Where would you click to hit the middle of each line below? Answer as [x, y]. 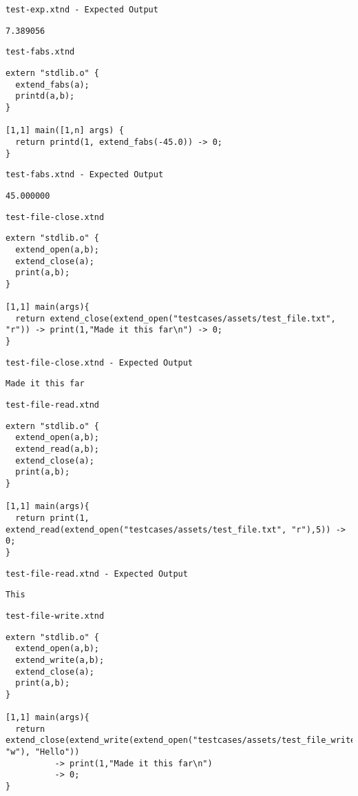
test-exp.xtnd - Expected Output [82, 10]
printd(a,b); [45, 96]
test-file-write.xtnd [55, 616]
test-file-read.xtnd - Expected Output [97, 574]
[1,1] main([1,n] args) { [65, 131]
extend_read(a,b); [57, 449]
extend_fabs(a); [52, 84]
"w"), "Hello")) [43, 752]
